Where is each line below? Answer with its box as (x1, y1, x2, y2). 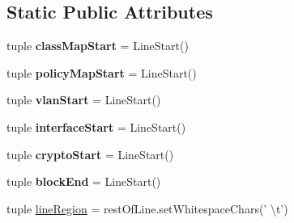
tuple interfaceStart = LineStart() (6, 118, 186, 135)
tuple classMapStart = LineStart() (6, 37, 189, 54)
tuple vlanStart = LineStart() (6, 91, 161, 108)
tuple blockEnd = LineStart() (6, 173, 161, 190)
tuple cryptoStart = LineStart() (6, 145, 174, 162)
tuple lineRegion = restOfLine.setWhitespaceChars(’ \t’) (6, 200, 288, 217)
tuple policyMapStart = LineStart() (6, 64, 197, 81)
